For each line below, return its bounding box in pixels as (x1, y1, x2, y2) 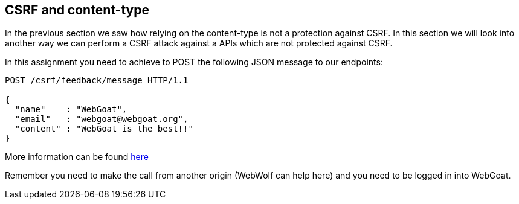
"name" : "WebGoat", (15, 104, 127, 115)
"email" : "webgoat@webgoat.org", (15, 114, 189, 124)
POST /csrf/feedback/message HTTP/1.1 (5, 75, 189, 86)
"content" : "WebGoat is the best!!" (15, 124, 193, 134)
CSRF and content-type (5, 2, 149, 18)
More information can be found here (5, 151, 149, 162)
